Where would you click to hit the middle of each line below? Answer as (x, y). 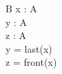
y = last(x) (29, 48)
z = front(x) (31, 62)
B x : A (21, 8)
